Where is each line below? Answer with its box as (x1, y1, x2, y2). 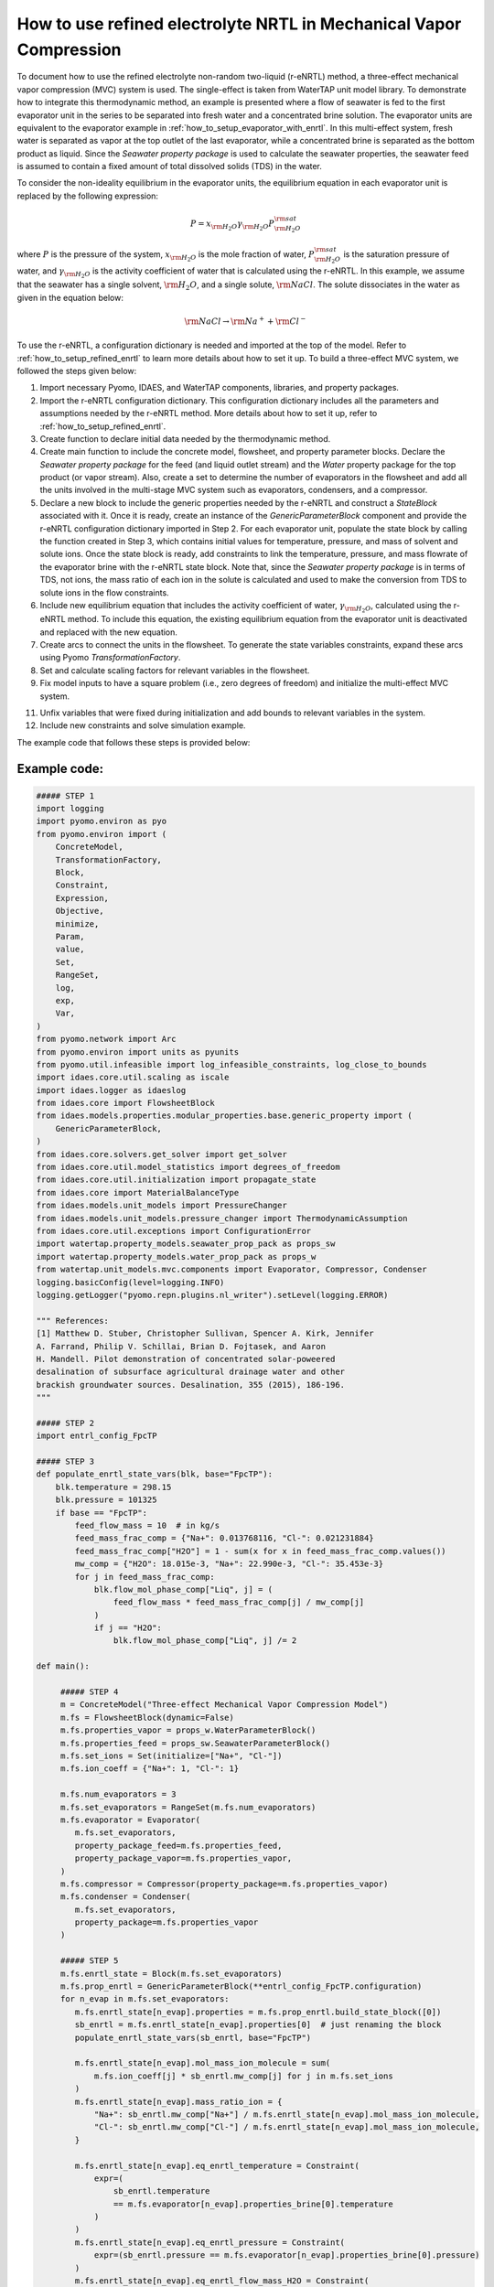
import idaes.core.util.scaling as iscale (36, 1072, 230, 1083)
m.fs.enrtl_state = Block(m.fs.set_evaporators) (59, 1968, 283, 1979)
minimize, (55, 918, 100, 929)
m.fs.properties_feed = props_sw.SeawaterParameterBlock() (59, 1738, 331, 1748)
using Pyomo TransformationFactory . (39, 652, 181, 663)
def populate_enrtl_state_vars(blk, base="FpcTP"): (36, 1469, 274, 1479)
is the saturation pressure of (343, 249, 450, 260)
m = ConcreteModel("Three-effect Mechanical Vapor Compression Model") (59, 1700, 389, 1710)
